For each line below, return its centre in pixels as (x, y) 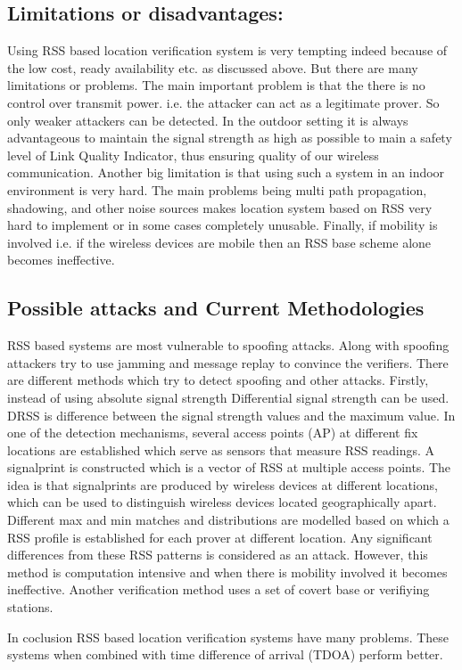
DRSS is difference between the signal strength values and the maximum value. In (231, 415)
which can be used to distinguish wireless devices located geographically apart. (222, 502)
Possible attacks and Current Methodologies (216, 308)
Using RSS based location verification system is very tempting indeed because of (227, 50)
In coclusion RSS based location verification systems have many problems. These (228, 637)
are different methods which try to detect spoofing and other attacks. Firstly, (218, 380)
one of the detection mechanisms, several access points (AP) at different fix (213, 433)
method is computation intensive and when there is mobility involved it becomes (227, 572)
